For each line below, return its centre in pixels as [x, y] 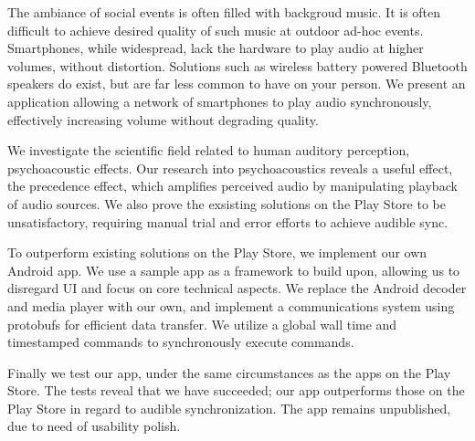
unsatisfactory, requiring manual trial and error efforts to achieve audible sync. [228, 221]
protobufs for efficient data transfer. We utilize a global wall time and [202, 324]
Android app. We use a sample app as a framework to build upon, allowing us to [234, 270]
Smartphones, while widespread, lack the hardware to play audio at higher [216, 48]
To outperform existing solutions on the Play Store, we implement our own [217, 252]
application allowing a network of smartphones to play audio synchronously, [220, 101]
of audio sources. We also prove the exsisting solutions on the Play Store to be [227, 203]
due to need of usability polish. [94, 426]
